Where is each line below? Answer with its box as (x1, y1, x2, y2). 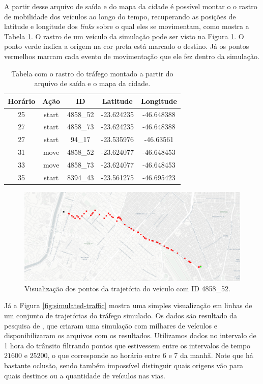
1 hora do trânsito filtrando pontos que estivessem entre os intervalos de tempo (4, 340, 251, 350)
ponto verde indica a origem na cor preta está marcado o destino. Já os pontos (4, 41, 249, 51)
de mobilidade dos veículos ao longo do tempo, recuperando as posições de (4, 11, 236, 21)
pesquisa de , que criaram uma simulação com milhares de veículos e (4, 320, 217, 331)
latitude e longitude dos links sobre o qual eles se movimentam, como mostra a (4, 21, 249, 32)
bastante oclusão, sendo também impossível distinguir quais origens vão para (4, 360, 244, 370)
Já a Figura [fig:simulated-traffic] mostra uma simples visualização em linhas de (4, 300, 252, 311)
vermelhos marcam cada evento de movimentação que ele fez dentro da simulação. (4, 50, 259, 61)
